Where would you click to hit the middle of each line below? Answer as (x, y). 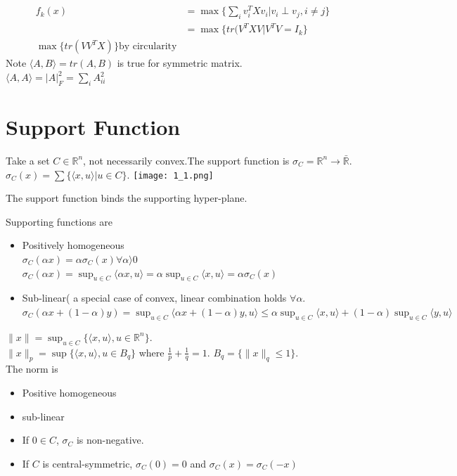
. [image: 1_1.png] (170, 174)
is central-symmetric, (88, 463)
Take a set (28, 160)
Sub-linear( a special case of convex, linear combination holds (154, 298)
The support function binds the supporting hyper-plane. (127, 198)
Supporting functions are (59, 221)
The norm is (32, 369)
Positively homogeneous (73, 245)
